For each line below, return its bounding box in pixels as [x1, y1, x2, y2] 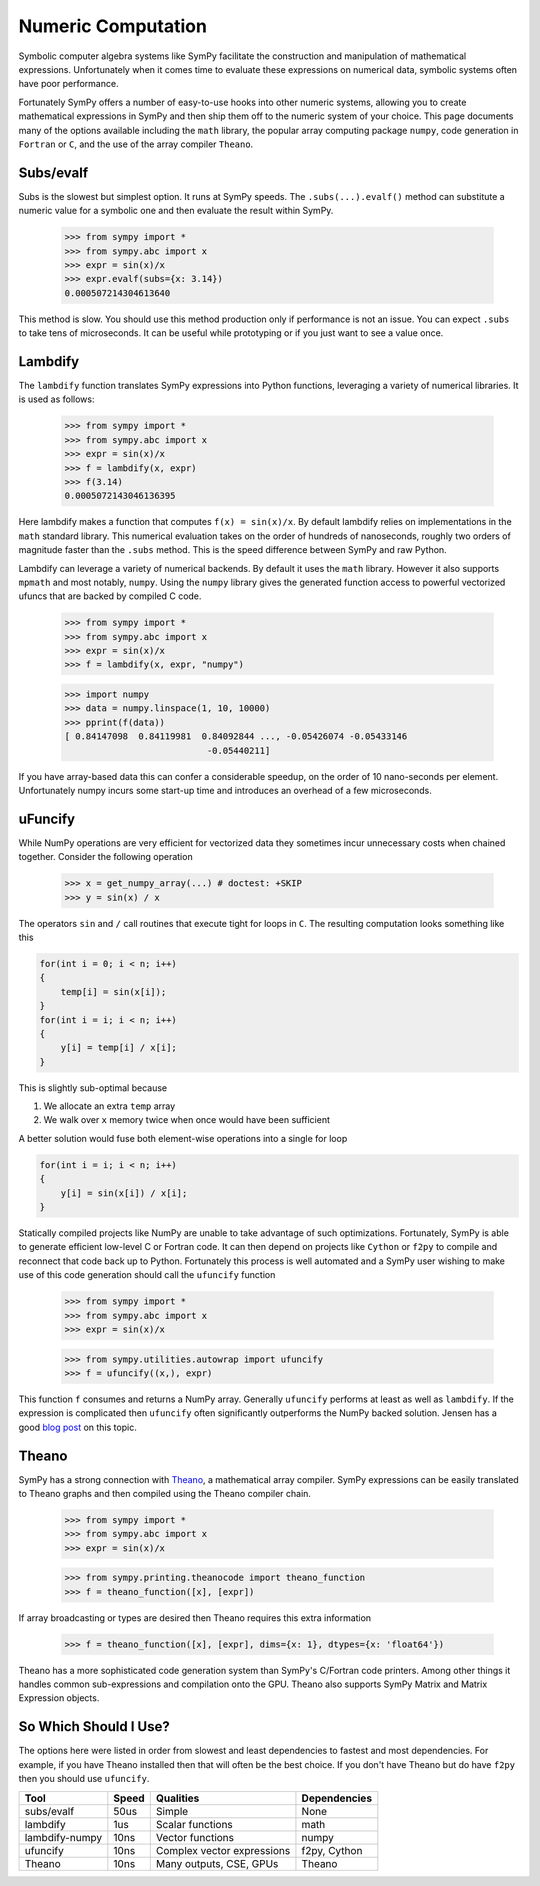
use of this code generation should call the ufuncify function [18, 1269, 276, 1281]
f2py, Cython [301, 1843, 363, 1857]
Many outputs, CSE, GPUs [155, 1856, 279, 1870]
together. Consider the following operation [18, 851, 194, 863]
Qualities [155, 1791, 200, 1805]
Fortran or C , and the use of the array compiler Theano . [18, 138, 254, 150]
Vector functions [155, 1830, 235, 1844]
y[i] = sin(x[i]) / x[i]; [60, 1187, 188, 1199]
